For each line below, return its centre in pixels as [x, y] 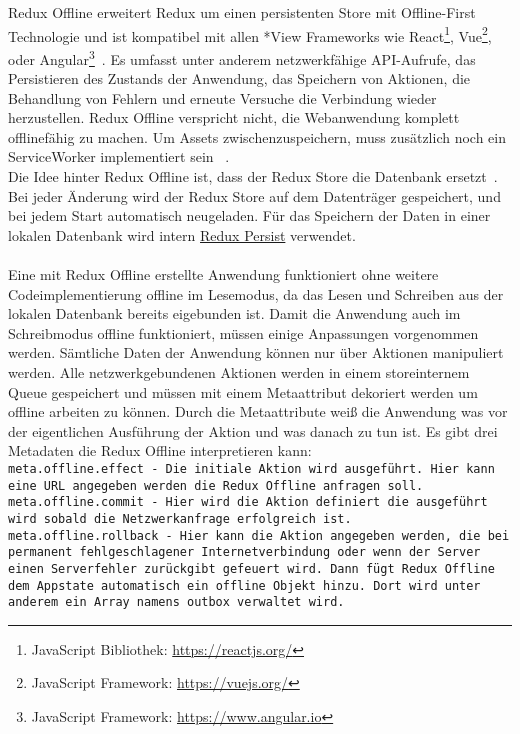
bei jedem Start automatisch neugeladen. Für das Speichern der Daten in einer [249, 215]
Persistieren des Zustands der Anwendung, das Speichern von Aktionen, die [239, 78]
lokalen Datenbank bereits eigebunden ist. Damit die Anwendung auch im [234, 313]
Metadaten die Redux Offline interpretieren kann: [160, 450]
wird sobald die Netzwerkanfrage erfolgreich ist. [180, 518]
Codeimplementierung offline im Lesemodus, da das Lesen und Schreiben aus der [256, 293]
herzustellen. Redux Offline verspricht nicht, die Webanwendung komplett [234, 117]
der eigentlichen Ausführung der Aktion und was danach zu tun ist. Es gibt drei [253, 430]
